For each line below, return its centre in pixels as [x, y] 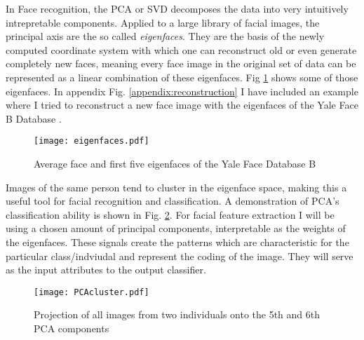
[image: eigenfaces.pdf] [92, 141]
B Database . [34, 118]
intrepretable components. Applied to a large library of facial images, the [163, 22]
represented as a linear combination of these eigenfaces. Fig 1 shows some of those [182, 77]
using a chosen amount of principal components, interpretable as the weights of [176, 228]
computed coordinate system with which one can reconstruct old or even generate [181, 49]
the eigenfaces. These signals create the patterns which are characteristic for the [177, 242]
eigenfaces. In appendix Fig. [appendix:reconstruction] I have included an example [182, 91]
